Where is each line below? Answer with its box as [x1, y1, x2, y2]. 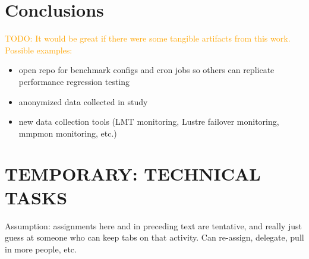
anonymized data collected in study [18, 95, 148, 108]
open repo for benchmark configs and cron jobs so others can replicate [18, 64, 275, 76]
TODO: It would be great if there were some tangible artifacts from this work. [5, 32, 291, 45]
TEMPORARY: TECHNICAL [5, 162, 261, 186]
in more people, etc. [5, 242, 77, 255]
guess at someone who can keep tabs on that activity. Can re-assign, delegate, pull [5, 231, 304, 244]
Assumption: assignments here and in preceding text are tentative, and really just [5, 219, 302, 232]
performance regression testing [18, 75, 130, 87]
